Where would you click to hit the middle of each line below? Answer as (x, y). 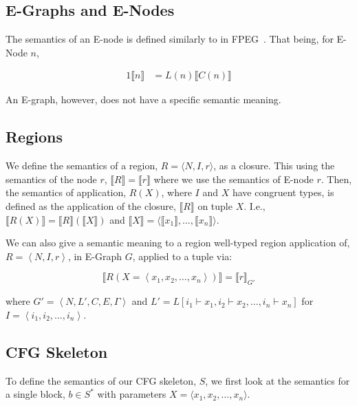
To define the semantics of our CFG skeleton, (101, 380)
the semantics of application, (66, 192)
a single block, (35, 394)
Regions (34, 137)
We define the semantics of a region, (82, 165)
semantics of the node (51, 179)
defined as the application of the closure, (91, 206)
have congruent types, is (283, 192)
